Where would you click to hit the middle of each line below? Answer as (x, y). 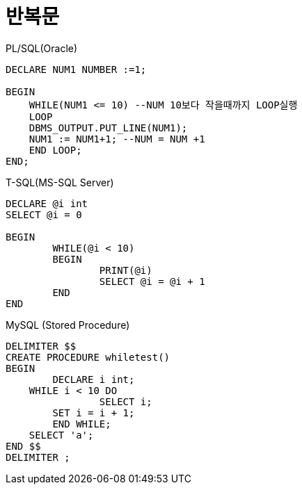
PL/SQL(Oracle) (42, 48)
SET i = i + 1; (94, 413)
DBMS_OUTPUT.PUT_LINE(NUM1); (108, 128)
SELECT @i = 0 (44, 214)
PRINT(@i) (126, 270)
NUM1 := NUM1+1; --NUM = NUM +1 (117, 139)
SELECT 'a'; (61, 435)
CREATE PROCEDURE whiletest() (88, 357)
